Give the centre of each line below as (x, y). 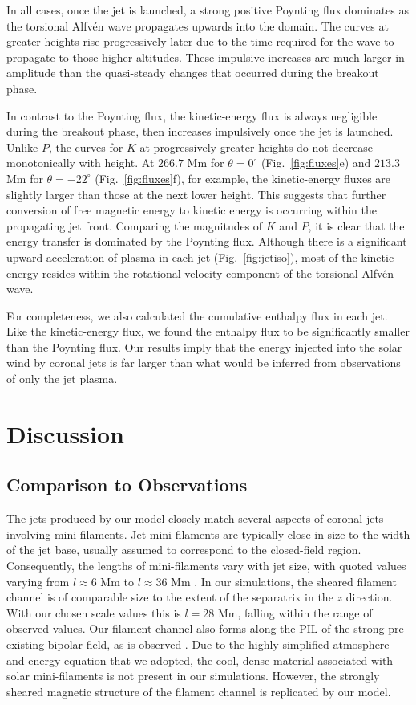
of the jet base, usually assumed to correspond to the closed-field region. (184, 550)
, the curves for (86, 147)
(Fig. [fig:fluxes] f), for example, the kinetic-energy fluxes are (243, 178)
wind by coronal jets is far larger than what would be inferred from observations (204, 363)
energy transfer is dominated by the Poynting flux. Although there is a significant (207, 241)
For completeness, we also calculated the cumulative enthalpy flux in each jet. (197, 315)
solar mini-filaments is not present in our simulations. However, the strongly (193, 676)
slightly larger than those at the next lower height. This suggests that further (196, 194)
